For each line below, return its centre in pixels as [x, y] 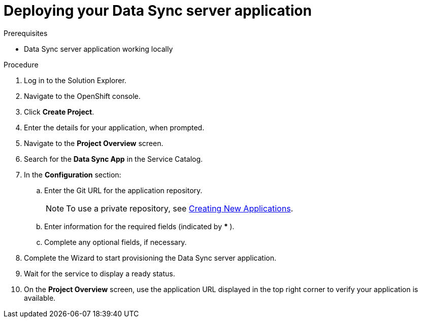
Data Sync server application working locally [99, 49]
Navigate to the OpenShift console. [82, 96]
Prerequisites [26, 33]
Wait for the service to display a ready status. [100, 273]
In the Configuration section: [73, 174]
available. [40, 298]
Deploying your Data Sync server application [158, 11]
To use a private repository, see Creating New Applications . [180, 208]
